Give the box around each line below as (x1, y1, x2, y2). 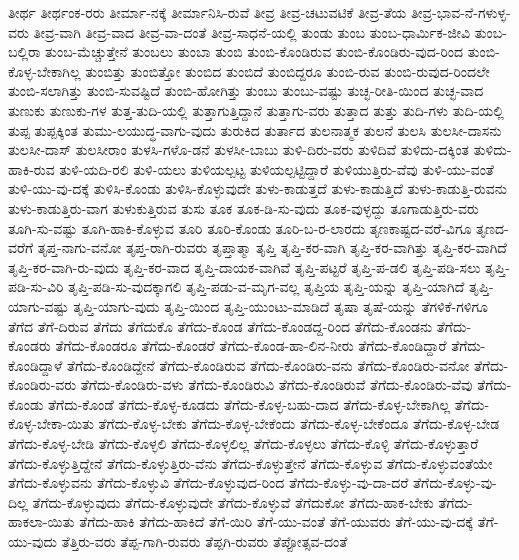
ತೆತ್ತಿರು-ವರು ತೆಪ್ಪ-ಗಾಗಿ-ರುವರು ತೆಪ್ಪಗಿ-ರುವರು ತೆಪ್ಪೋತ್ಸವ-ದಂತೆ (61, 531, 348, 552)
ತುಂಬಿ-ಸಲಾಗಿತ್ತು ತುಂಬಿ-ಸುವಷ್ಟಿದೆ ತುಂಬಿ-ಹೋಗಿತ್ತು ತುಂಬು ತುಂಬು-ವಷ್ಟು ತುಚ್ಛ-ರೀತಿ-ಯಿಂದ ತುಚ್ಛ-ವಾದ (8, 80, 484, 101)
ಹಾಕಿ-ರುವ (8, 158, 55, 179)
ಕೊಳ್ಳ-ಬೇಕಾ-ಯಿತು (8, 413, 94, 434)
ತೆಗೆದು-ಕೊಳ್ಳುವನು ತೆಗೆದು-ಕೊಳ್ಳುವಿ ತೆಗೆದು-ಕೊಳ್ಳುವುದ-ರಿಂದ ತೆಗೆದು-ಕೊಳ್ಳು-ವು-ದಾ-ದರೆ (8, 472, 409, 493)
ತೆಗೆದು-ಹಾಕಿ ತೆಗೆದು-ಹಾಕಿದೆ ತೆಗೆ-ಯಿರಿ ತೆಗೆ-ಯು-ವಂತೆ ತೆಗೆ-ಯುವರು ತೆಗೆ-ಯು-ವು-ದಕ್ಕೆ (79, 511, 473, 532)
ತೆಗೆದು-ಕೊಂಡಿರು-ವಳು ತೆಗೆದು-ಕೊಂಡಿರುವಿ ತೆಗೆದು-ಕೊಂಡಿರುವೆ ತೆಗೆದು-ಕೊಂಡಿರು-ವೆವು (80, 374, 473, 395)
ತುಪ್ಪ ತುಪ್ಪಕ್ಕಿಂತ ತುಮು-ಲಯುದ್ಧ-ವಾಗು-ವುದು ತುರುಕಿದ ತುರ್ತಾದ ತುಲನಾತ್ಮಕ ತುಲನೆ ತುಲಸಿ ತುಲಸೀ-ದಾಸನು (8, 119, 502, 140)
